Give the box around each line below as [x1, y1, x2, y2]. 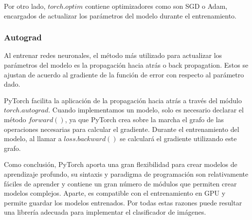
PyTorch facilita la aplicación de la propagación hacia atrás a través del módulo [4, 95, 242, 105]
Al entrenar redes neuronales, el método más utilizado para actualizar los [4, 50, 222, 60]
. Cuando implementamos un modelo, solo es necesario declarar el [48, 105, 244, 115]
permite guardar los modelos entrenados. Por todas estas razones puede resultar [4, 197, 242, 207]
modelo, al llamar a [4, 133, 62, 144]
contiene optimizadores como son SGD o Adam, [85, 1, 228, 11]
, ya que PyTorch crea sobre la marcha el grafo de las [65, 114, 224, 124]
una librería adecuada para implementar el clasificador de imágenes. [4, 207, 206, 217]
